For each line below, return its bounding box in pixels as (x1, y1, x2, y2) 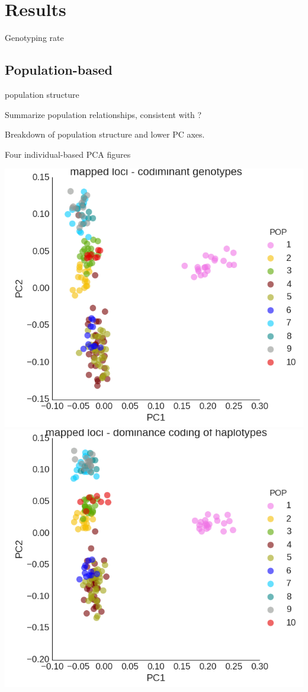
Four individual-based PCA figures (5, 148, 131, 160)
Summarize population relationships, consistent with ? (5, 108, 202, 120)
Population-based (5, 60, 113, 79)
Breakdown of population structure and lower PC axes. (5, 128, 205, 141)
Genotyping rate (5, 31, 64, 44)
